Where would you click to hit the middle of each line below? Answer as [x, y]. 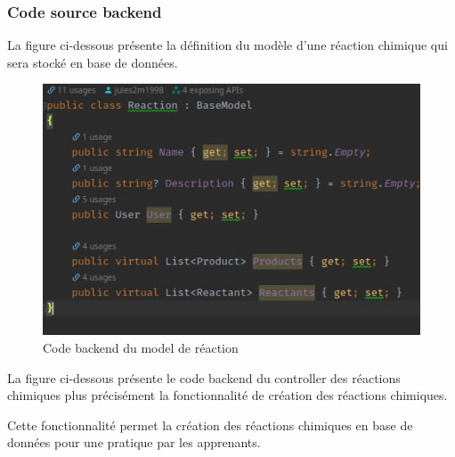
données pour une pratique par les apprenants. [134, 442]
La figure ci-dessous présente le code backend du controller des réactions [204, 377]
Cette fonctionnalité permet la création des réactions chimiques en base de [210, 424]
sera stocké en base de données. [93, 62]
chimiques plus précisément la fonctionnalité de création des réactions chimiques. [227, 395]
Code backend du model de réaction [141, 348]
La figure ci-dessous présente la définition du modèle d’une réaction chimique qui [227, 45]
